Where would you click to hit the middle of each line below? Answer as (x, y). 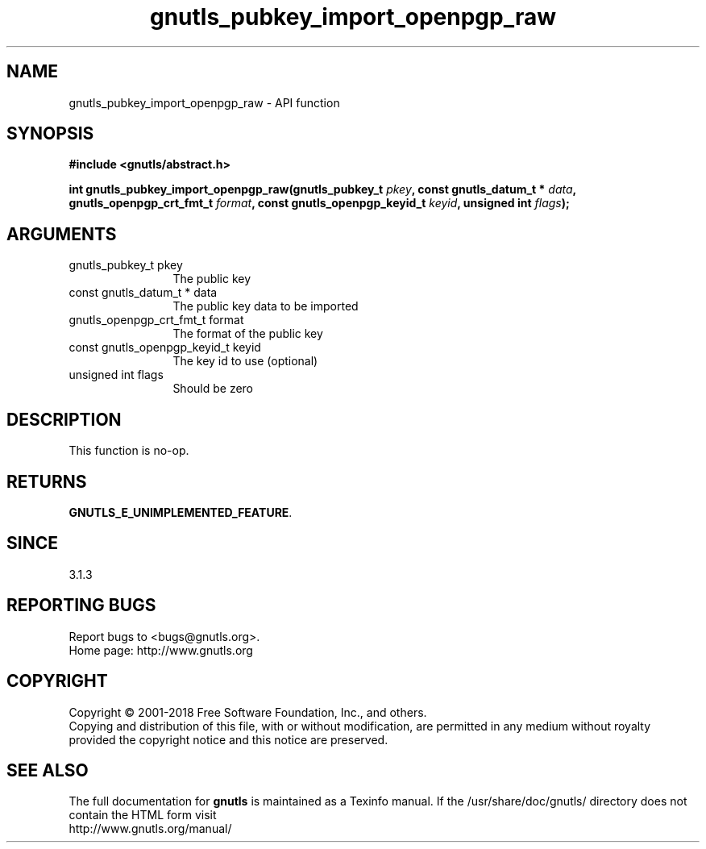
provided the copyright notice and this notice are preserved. (228, 739)
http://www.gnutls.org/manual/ (150, 829)
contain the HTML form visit (143, 815)
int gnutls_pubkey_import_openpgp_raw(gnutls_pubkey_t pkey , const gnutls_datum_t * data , (322, 189)
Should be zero (213, 389)
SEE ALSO (48, 770)
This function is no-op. (129, 451)
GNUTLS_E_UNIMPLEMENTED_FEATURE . (181, 512)
